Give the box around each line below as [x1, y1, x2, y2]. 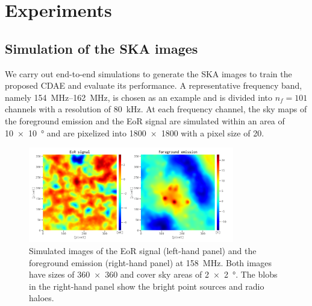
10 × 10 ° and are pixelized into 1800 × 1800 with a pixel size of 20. [5, 126, 264, 139]
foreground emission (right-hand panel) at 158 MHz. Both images [29, 256, 272, 269]
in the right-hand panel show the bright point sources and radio [29, 279, 264, 292]
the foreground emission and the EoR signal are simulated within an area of [5, 114, 285, 127]
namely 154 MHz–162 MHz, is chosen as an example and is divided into [5, 91, 273, 103]
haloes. [29, 292, 54, 304]
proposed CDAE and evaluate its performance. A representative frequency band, [5, 79, 302, 92]
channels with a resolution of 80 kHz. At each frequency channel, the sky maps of [5, 103, 307, 115]
